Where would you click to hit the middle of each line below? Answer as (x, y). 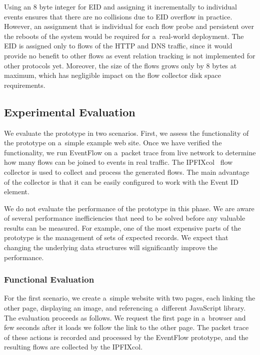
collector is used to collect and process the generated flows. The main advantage (127, 172)
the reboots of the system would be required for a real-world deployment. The (124, 36)
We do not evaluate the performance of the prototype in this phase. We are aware (129, 208)
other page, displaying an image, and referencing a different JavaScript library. (125, 308)
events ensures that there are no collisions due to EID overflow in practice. (118, 16)
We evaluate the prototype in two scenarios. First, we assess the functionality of (126, 133)
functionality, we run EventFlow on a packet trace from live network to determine (130, 152)
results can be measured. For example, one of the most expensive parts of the (122, 227)
